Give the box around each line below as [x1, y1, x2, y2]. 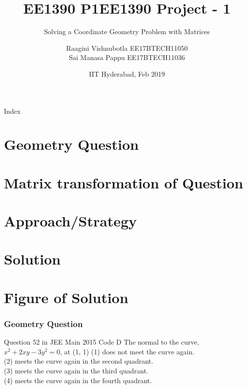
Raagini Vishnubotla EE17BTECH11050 [66, 42, 188, 53]
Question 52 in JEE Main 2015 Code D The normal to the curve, [4, 337, 199, 347]
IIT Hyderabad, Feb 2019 [89, 68, 165, 79]
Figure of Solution [4, 287, 128, 307]
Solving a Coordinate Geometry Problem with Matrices [44, 26, 210, 37]
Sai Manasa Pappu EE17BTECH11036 [69, 52, 185, 62]
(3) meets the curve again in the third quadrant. [4, 365, 148, 375]
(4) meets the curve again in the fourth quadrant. [4, 375, 152, 385]
